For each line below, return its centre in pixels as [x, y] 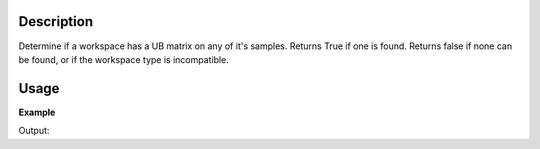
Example [37, 112]
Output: [34, 131]
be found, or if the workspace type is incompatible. [123, 59]
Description [56, 21]
